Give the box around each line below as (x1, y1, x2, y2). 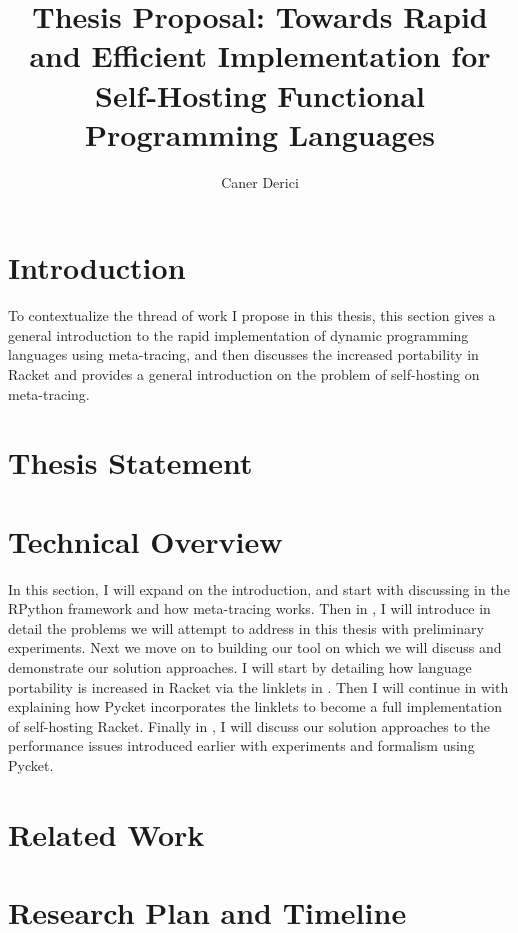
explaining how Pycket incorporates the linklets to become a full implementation (8, 696, 502, 717)
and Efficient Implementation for (29, 35, 491, 76)
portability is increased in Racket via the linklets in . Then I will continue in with (8, 676, 509, 697)
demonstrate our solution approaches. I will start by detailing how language (8, 657, 472, 678)
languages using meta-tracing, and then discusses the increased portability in (8, 344, 479, 365)
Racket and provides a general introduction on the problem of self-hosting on (8, 364, 480, 384)
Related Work (8, 813, 205, 854)
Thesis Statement (8, 442, 253, 483)
